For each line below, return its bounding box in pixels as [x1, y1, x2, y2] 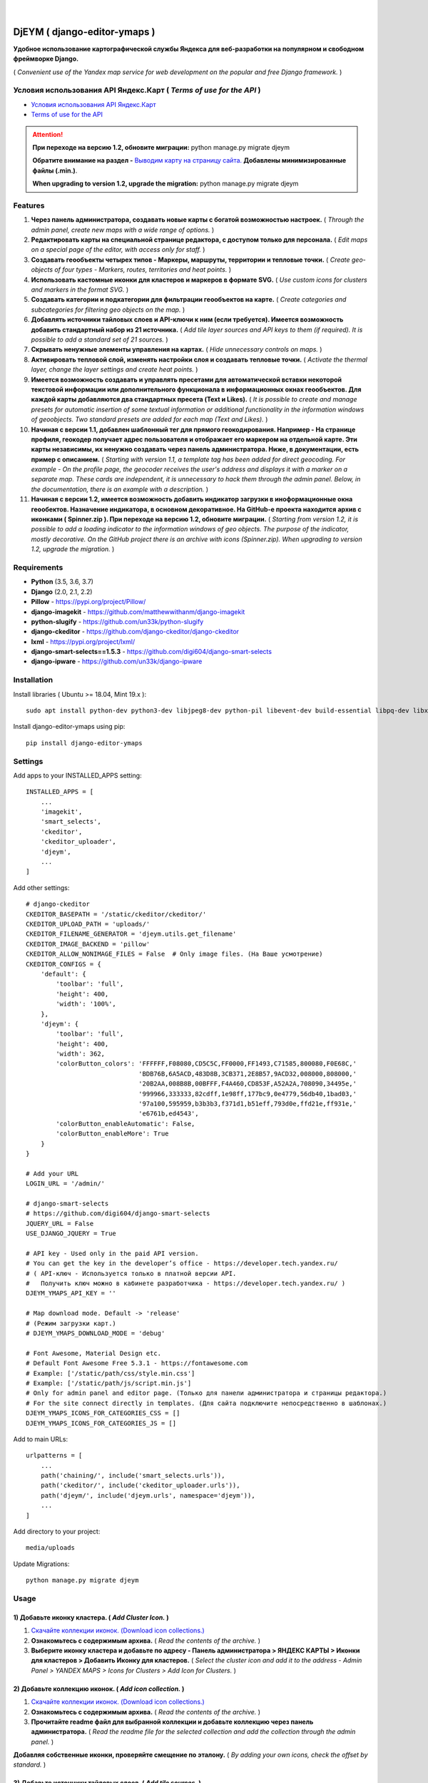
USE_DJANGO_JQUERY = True [26, 1230, 117, 1237]
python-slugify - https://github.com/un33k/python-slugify [31, 617, 204, 625]
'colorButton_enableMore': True [56, 1130, 169, 1138]
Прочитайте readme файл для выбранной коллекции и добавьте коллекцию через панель [31, 1717, 314, 1726]
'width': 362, [56, 1050, 106, 1058]
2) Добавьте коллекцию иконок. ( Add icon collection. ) [13, 1684, 185, 1693]
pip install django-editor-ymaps [26, 739, 143, 747]
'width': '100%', [56, 1000, 117, 1008]
